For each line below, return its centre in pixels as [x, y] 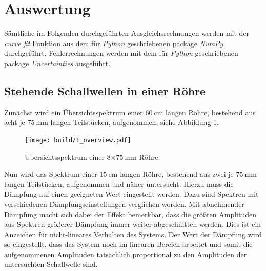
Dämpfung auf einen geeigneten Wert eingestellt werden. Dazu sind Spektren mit [131, 194]
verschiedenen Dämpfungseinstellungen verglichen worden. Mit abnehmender [124, 204]
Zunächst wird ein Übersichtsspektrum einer [74, 112]
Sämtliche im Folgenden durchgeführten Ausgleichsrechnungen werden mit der [127, 33]
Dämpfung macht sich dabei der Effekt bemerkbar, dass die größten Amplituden [130, 214]
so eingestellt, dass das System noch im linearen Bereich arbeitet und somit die [128, 244]
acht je [15, 122]
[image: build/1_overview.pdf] [78, 140]
